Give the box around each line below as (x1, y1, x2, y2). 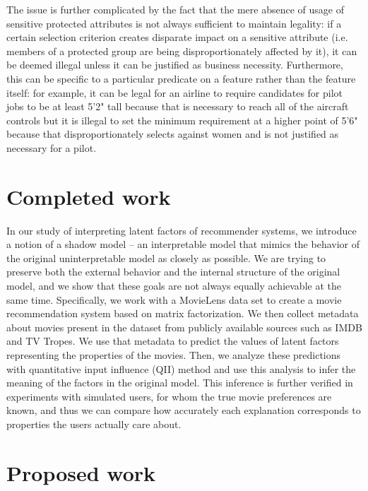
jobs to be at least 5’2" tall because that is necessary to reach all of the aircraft (6, 99, 349, 114)
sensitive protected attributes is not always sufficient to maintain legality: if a (6, 16, 342, 30)
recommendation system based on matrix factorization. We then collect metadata (6, 306, 359, 321)
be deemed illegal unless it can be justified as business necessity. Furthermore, (6, 57, 343, 72)
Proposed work (6, 458, 156, 487)
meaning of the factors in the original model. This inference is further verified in (6, 375, 353, 390)
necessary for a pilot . (6, 140, 97, 155)
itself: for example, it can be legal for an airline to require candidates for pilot (6, 85, 343, 100)
